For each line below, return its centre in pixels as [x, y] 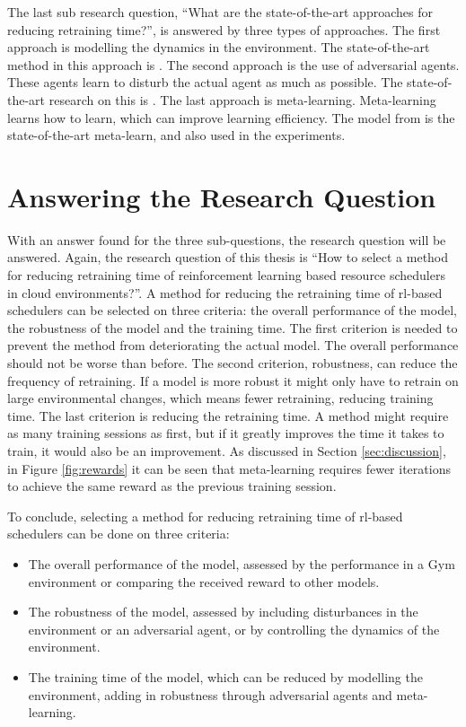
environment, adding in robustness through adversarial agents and [210, 694]
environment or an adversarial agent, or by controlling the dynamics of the [234, 629]
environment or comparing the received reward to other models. [204, 581]
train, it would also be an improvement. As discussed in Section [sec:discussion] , [227, 451]
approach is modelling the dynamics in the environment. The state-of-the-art [219, 47]
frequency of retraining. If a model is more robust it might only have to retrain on [233, 380]
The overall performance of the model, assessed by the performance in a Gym [242, 563]
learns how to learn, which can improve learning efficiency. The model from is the [231, 117]
